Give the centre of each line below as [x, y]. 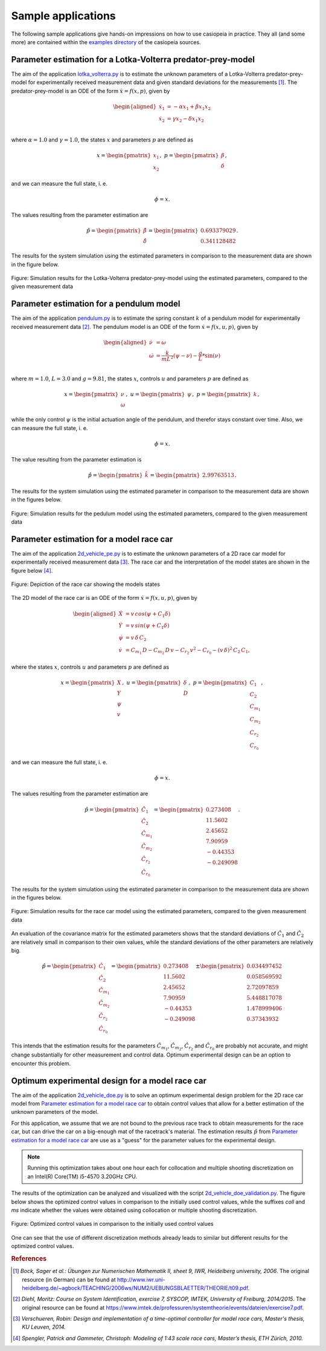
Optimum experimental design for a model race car [109, 1080]
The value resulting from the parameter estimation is [76, 460]
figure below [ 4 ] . [32, 570]
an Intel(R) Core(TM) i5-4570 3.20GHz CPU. [82, 1176]
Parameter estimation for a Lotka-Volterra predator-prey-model [133, 60]
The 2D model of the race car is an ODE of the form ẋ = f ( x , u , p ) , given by [104, 598]
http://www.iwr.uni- [141, 1280]
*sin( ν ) [211, 356]
